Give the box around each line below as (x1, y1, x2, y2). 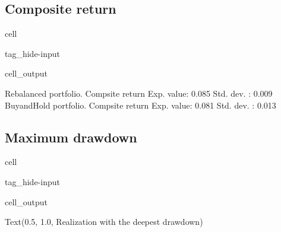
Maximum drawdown (5, 128, 137, 146)
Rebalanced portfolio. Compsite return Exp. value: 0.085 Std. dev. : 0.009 (5, 87, 273, 99)
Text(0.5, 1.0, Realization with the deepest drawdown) (5, 215, 203, 228)
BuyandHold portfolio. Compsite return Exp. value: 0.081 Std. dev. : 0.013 (5, 98, 276, 111)
